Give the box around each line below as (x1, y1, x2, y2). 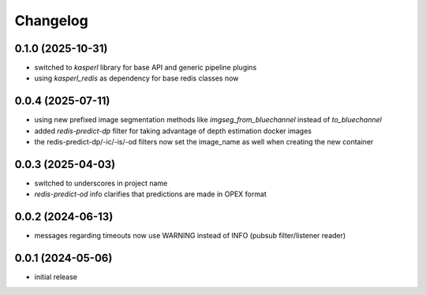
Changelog (14, 12, 88, 29)
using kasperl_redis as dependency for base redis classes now (34, 73, 239, 83)
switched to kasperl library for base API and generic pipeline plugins (34, 63, 257, 73)
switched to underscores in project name (34, 178, 168, 189)
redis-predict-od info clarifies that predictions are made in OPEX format (34, 189, 267, 199)
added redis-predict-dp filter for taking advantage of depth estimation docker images (34, 126, 312, 136)
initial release (34, 272, 78, 282)
